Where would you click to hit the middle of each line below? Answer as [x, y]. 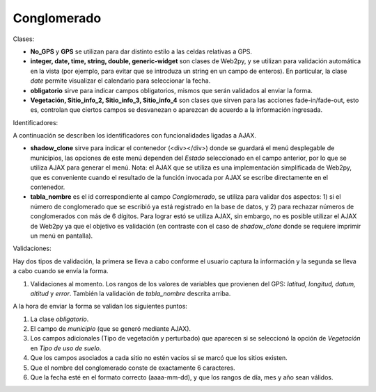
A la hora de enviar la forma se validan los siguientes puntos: [100, 307]
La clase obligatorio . [60, 319]
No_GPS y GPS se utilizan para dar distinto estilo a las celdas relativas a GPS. [141, 51]
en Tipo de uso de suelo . [66, 348]
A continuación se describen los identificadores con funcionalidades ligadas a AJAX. [135, 136]
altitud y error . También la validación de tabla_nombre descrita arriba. [131, 293]
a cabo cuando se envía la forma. [61, 271]
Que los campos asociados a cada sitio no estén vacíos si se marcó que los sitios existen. [159, 358]
